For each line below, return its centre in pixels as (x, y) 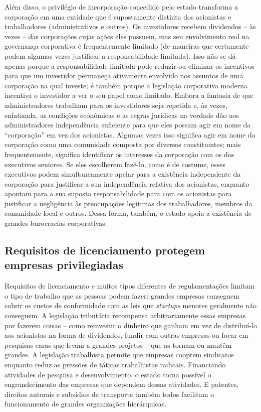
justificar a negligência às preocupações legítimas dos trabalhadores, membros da (128, 203)
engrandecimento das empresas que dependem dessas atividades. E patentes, (122, 384)
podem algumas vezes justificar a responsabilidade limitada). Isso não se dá (120, 55)
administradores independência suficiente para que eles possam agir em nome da (128, 125)
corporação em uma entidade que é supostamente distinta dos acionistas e (118, 16)
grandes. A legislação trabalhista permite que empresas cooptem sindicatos (119, 355)
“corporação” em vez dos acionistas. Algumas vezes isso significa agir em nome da (130, 134)
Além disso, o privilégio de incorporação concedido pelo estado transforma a (121, 7)
